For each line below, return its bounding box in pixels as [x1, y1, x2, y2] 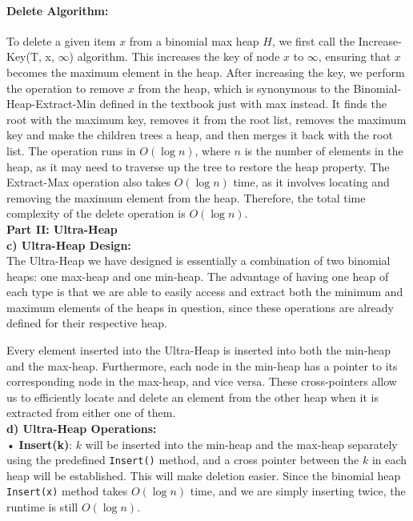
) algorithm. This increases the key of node [69, 48, 280, 65]
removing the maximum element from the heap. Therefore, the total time [6, 189, 366, 206]
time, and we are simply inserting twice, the [190, 483, 406, 499]
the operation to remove [6, 79, 125, 96]
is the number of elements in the [244, 142, 403, 158]
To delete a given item [6, 32, 116, 49]
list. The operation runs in [6, 142, 136, 158]
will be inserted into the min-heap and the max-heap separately [85, 435, 398, 452]
